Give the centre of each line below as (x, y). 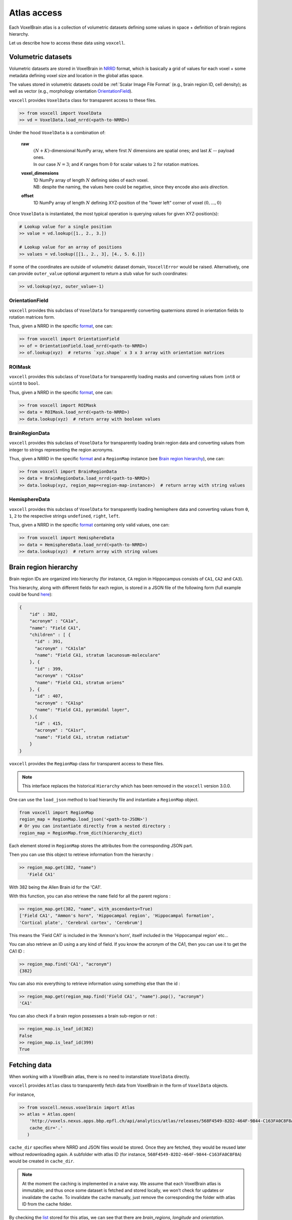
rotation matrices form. (32, 317)
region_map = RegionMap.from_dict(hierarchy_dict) (81, 833)
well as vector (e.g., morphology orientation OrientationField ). (71, 91)
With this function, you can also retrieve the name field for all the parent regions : (90, 896)
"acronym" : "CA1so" (59, 676)
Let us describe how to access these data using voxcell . (67, 43)
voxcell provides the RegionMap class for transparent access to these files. (86, 763)
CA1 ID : (17, 951)
